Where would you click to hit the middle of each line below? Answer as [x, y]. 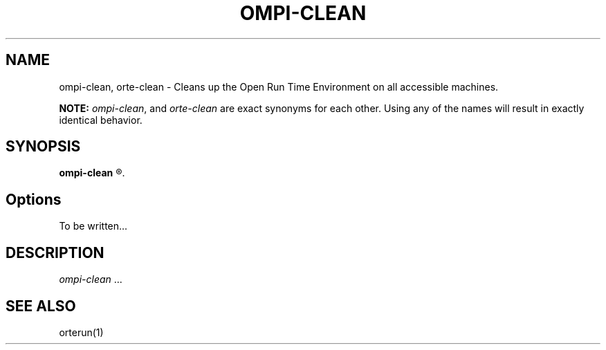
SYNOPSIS [43, 147]
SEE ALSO [41, 306]
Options [34, 199]
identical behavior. [101, 120]
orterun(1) [81, 332]
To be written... [93, 226]
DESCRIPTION [55, 252]
